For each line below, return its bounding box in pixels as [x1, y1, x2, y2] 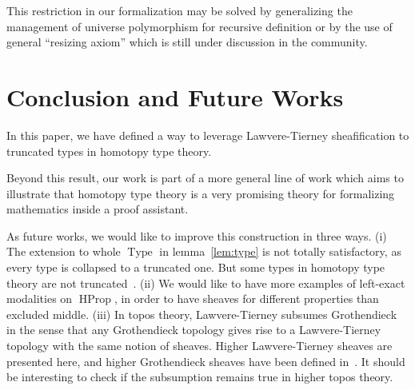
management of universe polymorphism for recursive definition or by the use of [6, 18, 393, 34]
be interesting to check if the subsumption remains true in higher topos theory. [6, 368, 393, 385]
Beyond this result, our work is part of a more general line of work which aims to [6, 169, 404, 186]
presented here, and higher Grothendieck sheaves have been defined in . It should [6, 352, 405, 369]
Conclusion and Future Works [6, 80, 344, 113]
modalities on [6, 290, 73, 307]
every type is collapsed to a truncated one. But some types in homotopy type [6, 259, 385, 276]
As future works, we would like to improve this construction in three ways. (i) [6, 227, 387, 244]
